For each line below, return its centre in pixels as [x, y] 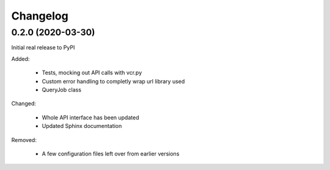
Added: [20, 58]
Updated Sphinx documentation [82, 126]
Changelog [40, 16]
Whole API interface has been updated [90, 117]
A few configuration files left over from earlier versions [111, 154]
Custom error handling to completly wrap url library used [113, 81]
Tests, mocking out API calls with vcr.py [92, 73]
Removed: [24, 140]
